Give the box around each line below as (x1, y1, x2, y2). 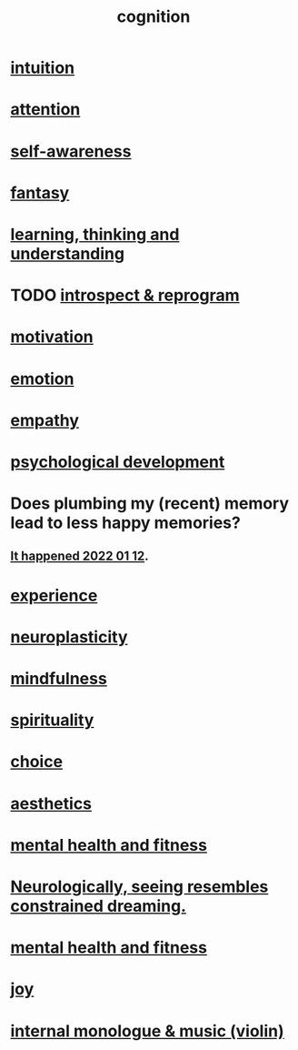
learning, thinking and (10, 224, 180, 245)
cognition (116, 6, 191, 27)
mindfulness (10, 669, 107, 689)
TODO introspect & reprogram (10, 285, 240, 306)
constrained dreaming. (10, 895, 187, 916)
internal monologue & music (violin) (10, 1021, 284, 1041)
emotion (10, 369, 74, 389)
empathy (10, 409, 80, 430)
